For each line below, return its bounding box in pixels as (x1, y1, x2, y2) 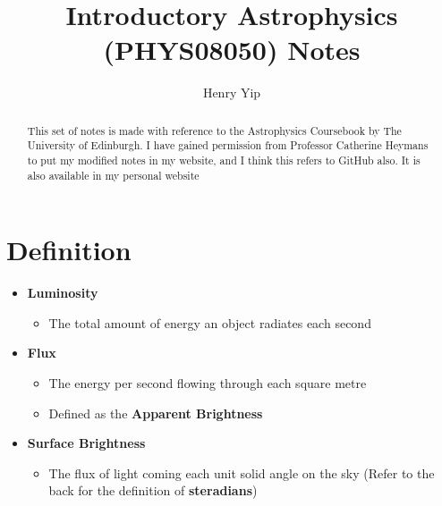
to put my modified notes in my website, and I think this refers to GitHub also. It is (27, 153, 421, 168)
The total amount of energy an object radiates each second (48, 313, 371, 332)
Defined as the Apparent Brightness (48, 403, 263, 422)
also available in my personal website (27, 167, 200, 182)
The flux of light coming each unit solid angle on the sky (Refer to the (48, 463, 435, 482)
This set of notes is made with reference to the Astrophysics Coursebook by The (27, 122, 402, 138)
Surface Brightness (27, 434, 146, 452)
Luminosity (27, 283, 98, 302)
